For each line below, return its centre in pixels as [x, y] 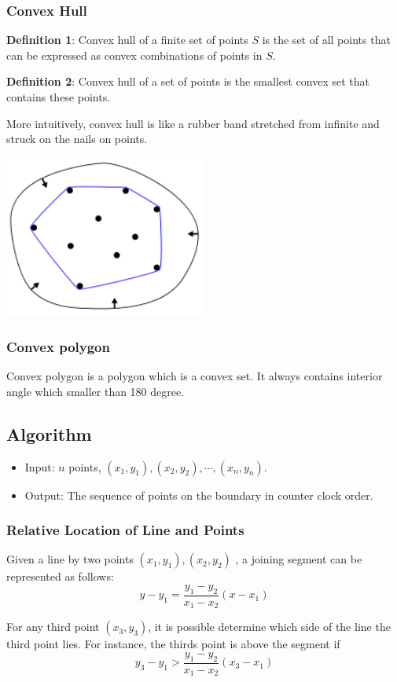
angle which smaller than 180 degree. [96, 391]
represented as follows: [60, 576]
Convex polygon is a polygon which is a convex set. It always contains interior [195, 376]
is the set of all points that [326, 40]
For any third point [53, 627]
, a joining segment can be [299, 559]
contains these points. [59, 97]
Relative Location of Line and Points [125, 530]
